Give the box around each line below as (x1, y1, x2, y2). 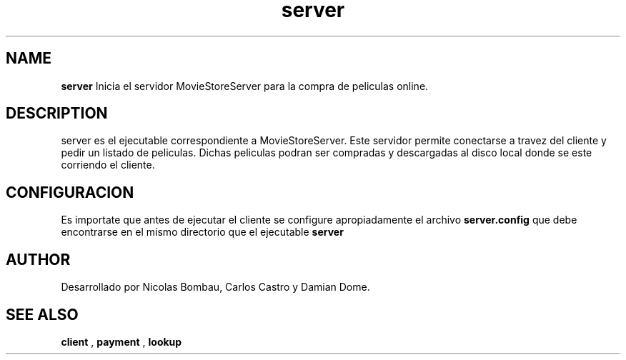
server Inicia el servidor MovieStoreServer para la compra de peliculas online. (61, 79, 429, 92)
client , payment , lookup (61, 335, 182, 348)
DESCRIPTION (6, 104, 108, 123)
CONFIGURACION (6, 183, 134, 201)
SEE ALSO (6, 305, 79, 324)
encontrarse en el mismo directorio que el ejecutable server (61, 226, 344, 239)
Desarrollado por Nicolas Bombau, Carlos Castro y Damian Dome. (61, 281, 370, 294)
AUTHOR (6, 250, 71, 269)
